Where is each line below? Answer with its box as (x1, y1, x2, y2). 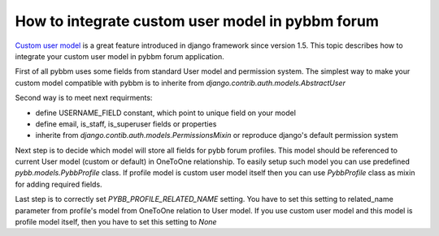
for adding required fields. (15, 179, 102, 189)
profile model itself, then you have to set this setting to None (15, 217, 217, 227)
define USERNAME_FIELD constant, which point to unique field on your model (35, 108, 297, 118)
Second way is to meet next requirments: (15, 93, 153, 103)
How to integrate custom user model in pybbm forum (15, 12, 380, 30)
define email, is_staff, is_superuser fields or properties (35, 118, 217, 129)
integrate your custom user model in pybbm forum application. (15, 51, 225, 61)
